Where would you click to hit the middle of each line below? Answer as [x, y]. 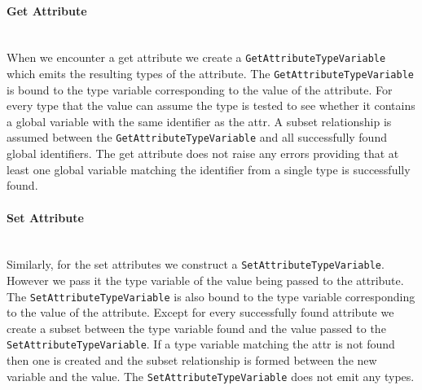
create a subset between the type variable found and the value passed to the [196, 328]
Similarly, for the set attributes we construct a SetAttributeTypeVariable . [196, 264]
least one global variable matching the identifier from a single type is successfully [209, 169]
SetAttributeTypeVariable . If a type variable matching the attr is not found [201, 344]
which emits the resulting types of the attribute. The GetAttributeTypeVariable [210, 74]
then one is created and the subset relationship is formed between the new [192, 360]
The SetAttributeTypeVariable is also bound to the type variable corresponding [211, 296]
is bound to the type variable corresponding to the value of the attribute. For [200, 89]
